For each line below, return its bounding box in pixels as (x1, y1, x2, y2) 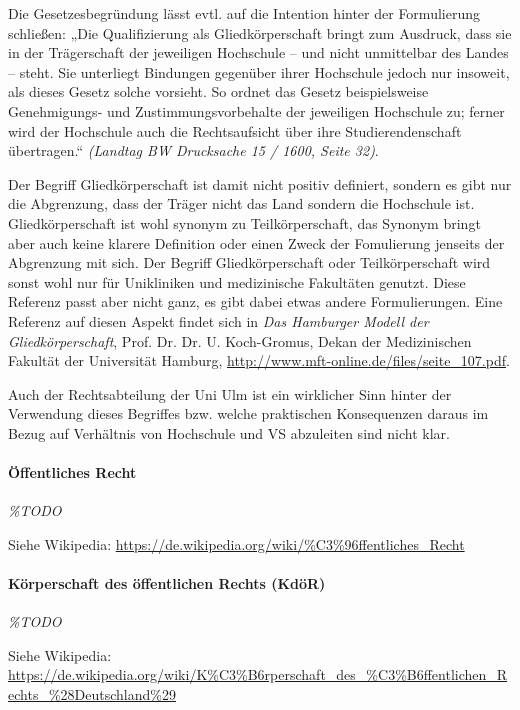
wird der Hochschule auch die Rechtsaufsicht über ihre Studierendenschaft (8, 120, 462, 141)
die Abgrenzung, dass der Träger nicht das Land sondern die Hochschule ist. (8, 193, 475, 214)
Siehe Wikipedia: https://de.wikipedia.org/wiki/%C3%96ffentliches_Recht (8, 533, 465, 554)
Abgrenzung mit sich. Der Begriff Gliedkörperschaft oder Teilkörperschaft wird (8, 252, 491, 273)
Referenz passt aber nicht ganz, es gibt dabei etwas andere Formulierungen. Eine (8, 291, 503, 312)
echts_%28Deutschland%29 (8, 684, 176, 705)
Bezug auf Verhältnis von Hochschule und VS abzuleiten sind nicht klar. (8, 422, 450, 443)
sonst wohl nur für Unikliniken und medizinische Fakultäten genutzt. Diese (8, 271, 466, 292)
